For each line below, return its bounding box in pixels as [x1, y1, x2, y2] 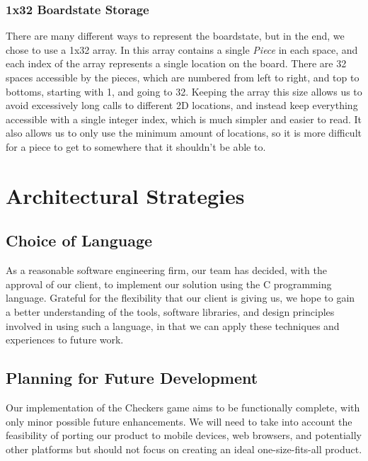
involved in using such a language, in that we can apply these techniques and [6, 318, 340, 333]
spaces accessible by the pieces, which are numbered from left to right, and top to [6, 70, 360, 84]
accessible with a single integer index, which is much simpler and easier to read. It [6, 111, 362, 126]
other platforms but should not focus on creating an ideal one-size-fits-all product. [6, 441, 362, 456]
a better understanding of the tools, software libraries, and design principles [6, 304, 335, 319]
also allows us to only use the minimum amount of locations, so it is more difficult [6, 125, 362, 140]
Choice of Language [6, 229, 153, 251]
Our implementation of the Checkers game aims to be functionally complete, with [6, 399, 360, 414]
